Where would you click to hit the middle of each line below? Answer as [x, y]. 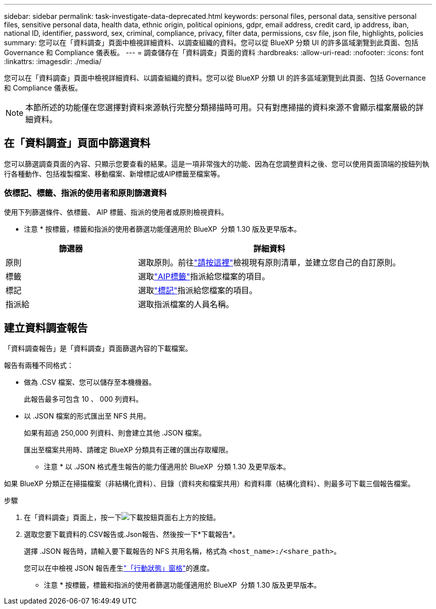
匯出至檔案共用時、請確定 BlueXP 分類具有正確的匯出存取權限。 [128, 450]
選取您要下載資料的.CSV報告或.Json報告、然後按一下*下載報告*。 [132, 534]
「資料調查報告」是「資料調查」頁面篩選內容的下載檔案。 [98, 348]
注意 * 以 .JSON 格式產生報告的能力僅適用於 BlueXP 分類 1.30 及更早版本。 [167, 467]
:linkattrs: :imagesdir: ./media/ [53, 61]
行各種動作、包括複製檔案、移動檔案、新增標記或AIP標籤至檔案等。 [114, 174]
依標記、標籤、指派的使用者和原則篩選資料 [86, 193]
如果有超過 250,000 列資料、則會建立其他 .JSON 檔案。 [115, 433]
